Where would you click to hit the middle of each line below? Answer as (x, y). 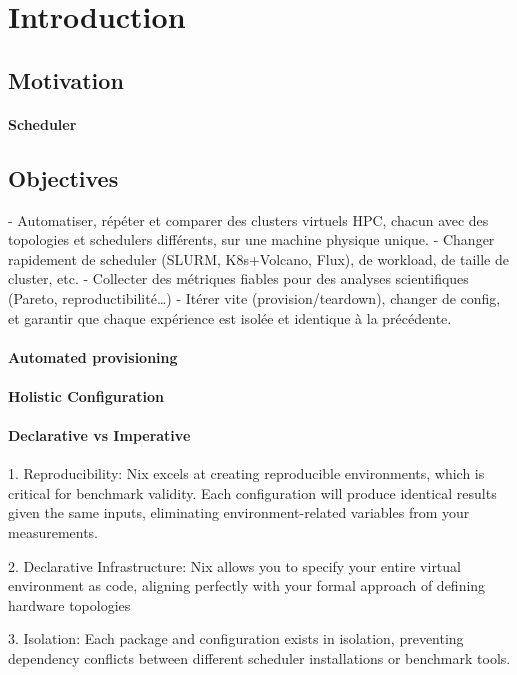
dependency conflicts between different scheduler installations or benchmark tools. (259, 658)
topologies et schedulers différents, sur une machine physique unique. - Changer (251, 239)
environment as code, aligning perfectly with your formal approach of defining (247, 585)
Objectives (63, 177)
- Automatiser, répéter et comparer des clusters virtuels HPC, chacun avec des (248, 219)
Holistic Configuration (86, 395)
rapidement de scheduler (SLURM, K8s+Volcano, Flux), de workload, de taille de (258, 258)
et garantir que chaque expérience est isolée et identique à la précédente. (230, 317)
